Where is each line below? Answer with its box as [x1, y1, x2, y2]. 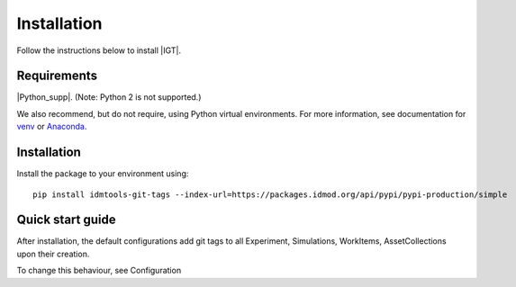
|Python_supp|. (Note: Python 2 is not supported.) [16, 92, 202, 103]
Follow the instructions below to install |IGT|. [16, 45, 182, 56]
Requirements [16, 68, 98, 84]
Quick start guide [16, 212, 116, 228]
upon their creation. [16, 248, 90, 259]
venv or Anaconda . [16, 121, 87, 132]
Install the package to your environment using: [16, 168, 189, 179]
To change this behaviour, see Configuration [16, 265, 182, 276]
